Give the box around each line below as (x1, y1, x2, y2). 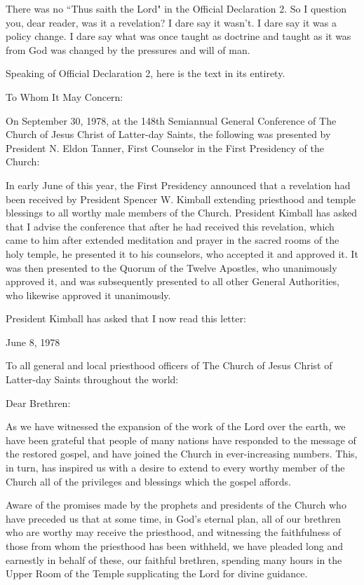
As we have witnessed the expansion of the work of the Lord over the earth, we (6, 419, 346, 434)
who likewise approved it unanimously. (6, 287, 171, 302)
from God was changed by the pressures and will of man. (6, 42, 250, 57)
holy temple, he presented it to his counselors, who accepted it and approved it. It (6, 246, 358, 261)
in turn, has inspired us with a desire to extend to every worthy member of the (6, 460, 345, 475)
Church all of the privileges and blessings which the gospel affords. (6, 474, 291, 488)
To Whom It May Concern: (6, 89, 123, 104)
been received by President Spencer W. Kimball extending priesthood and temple (6, 191, 356, 206)
